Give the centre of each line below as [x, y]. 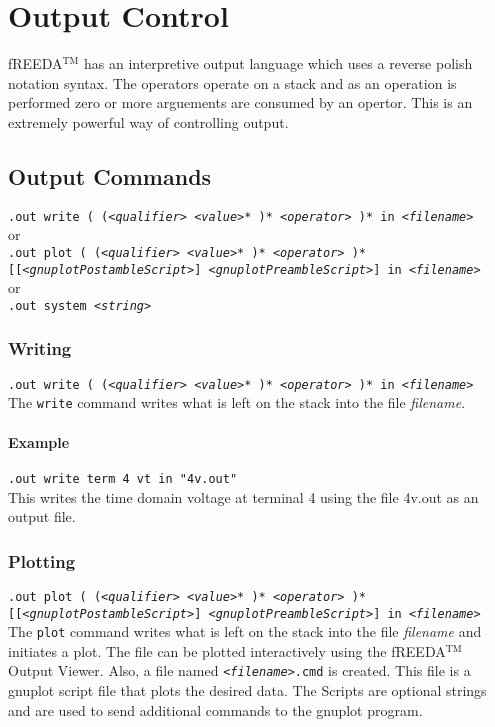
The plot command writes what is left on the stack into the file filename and [245, 631]
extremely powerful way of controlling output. [148, 121]
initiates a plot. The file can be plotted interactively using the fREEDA [227, 650]
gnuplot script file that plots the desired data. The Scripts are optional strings [247, 690]
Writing [40, 348]
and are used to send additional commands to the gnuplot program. [215, 709]
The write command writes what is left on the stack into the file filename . [237, 402]
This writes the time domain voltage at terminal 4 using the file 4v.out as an [243, 496]
